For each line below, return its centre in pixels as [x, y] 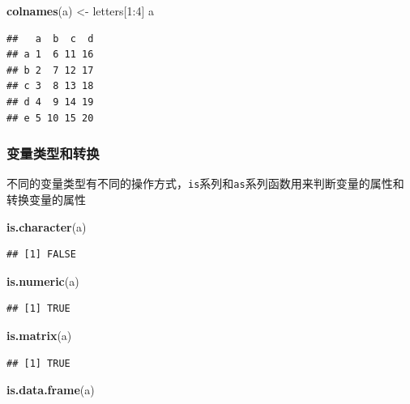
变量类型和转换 [53, 153]
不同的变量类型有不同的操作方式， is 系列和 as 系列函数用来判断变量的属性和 [205, 183]
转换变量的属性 [46, 200]
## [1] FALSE [41, 255]
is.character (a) [47, 226]
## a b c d [50, 38]
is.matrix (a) [39, 335]
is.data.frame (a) [51, 390]
